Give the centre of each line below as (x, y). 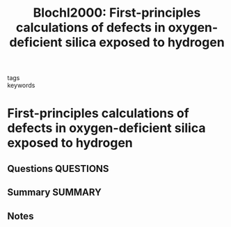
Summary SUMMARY (55, 193)
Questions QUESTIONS (58, 169)
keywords (21, 86)
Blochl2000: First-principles (117, 13)
